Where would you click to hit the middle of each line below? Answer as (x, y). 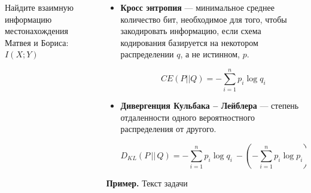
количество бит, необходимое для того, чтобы (204, 19)
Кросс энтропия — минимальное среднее (197, 7)
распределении (147, 54)
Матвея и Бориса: (37, 42)
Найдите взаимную (39, 7)
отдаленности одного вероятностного (188, 117)
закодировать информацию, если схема (191, 31)
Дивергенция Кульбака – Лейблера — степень (210, 105)
